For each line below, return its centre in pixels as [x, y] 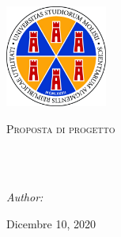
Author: [25, 197]
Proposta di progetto [61, 128]
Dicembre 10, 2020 [51, 223]
